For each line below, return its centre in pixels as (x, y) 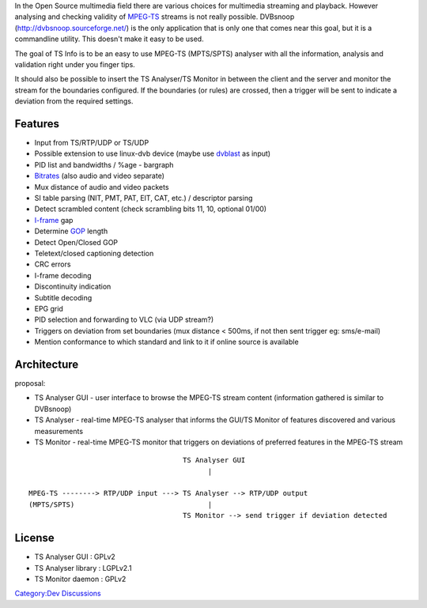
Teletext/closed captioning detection (94, 253)
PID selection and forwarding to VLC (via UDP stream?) (124, 319)
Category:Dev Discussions (58, 594)
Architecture (47, 364)
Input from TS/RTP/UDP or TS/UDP (92, 143)
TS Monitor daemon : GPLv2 (80, 579)
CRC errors (53, 264)
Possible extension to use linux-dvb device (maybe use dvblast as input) (153, 153)
